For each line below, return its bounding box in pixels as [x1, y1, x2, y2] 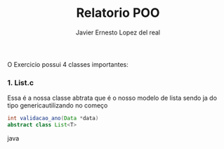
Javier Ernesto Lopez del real [76, 28, 160, 37]
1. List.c [7, 77, 34, 87]
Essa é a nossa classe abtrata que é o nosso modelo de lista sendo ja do [7, 93, 218, 103]
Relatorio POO [76, 5, 160, 21]
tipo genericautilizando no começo [7, 101, 108, 110]
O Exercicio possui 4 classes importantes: [7, 60, 129, 68]
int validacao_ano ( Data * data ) [7, 115, 99, 122]
